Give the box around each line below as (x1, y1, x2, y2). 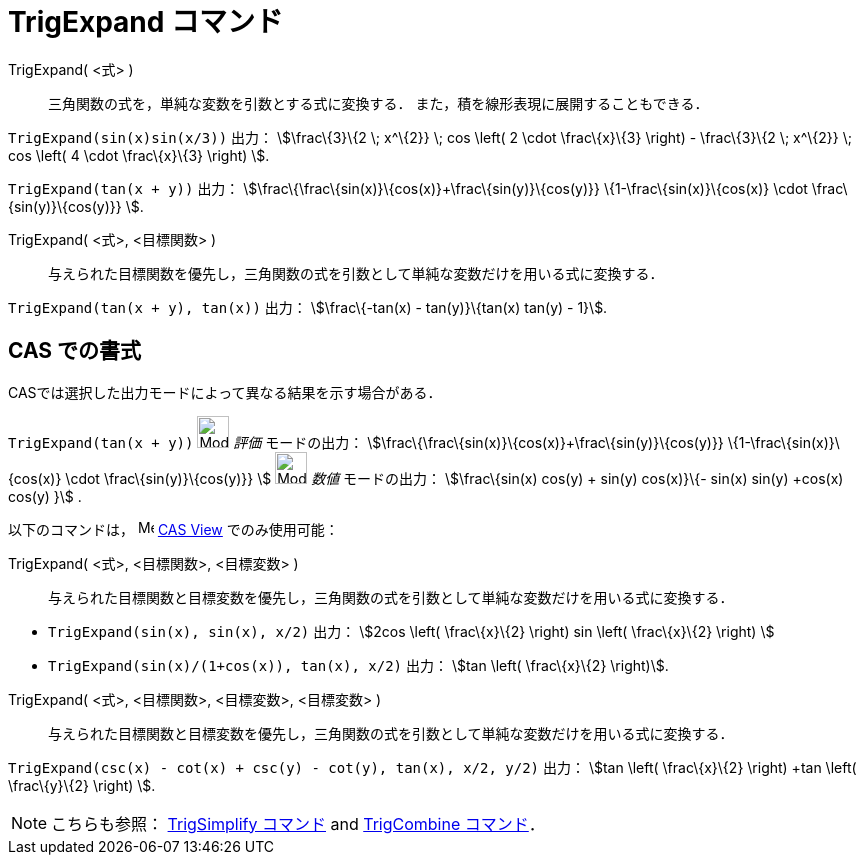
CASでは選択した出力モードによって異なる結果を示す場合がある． (8, 383, 442, 401)
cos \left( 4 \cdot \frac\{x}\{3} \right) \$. (8, 146, 270, 164)
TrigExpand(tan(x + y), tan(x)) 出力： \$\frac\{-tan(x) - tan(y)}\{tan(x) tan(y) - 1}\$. (8, 298, 608, 316)
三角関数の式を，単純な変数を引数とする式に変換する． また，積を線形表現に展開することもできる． (48, 94, 709, 112)
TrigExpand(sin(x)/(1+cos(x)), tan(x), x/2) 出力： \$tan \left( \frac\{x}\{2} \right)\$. (48, 656, 669, 674)
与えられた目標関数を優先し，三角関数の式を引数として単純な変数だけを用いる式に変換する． (48, 264, 664, 282)
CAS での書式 (8, 338, 142, 364)
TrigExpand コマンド (8, 5, 284, 39)
